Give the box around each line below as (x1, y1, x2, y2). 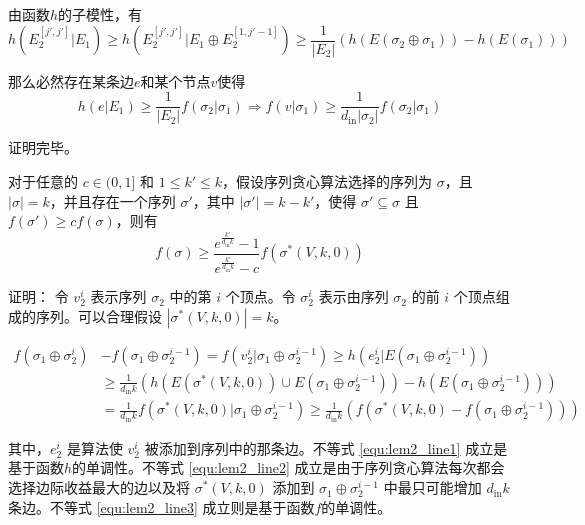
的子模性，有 (58, 4, 143, 24)
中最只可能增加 (383, 477, 482, 498)
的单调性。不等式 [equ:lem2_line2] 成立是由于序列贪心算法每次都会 (72, 457, 505, 478)
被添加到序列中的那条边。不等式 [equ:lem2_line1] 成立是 (144, 437, 508, 458)
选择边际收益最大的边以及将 (8, 477, 190, 498)
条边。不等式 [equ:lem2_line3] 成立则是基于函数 (8, 496, 315, 517)
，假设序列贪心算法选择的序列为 (222, 170, 433, 191)
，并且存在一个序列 (49, 190, 176, 211)
